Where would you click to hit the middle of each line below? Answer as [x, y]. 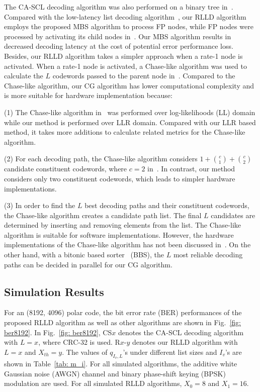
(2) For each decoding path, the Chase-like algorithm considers [101, 159]
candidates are [233, 215]
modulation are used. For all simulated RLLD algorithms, [93, 383]
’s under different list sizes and [170, 352]
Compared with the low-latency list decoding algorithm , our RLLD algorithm [125, 16]
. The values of [85, 352]
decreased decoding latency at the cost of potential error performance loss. [119, 46]
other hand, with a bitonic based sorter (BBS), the [84, 255]
